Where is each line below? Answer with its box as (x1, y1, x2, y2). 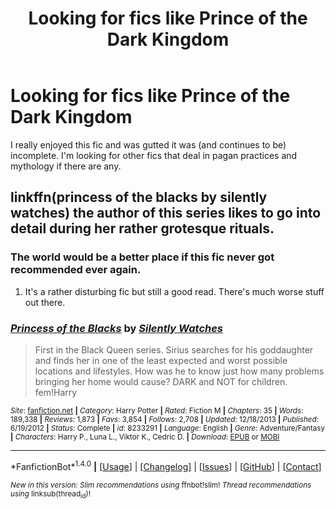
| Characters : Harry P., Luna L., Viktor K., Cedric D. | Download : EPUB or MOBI (10, 432, 280, 442)
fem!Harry (34, 386, 78, 398)
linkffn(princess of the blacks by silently (10, 189, 268, 206)
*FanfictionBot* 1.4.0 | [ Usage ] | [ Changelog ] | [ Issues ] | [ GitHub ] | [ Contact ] (10, 458, 322, 472)
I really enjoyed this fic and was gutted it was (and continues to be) (10, 138, 287, 151)
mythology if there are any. (10, 160, 122, 172)
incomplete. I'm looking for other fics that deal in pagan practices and (10, 149, 298, 161)
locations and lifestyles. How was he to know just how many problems (34, 365, 325, 377)
